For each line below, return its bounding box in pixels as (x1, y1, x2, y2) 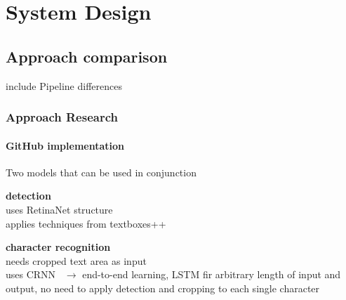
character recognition (6, 240, 111, 254)
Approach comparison (6, 45, 168, 67)
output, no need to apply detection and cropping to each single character (6, 280, 320, 295)
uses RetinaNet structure (6, 202, 113, 216)
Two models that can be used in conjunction (6, 164, 197, 179)
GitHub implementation (6, 138, 124, 152)
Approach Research (6, 108, 118, 126)
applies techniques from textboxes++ (6, 216, 166, 230)
